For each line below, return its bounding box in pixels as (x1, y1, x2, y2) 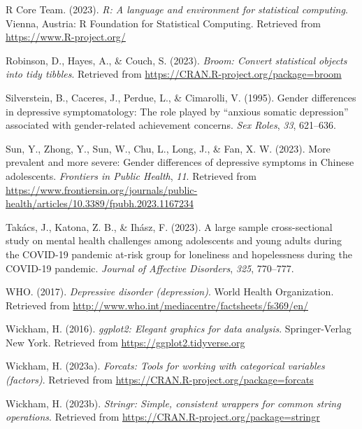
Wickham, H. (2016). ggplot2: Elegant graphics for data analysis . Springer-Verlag (6, 321, 352, 336)
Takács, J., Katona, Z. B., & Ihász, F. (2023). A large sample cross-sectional (6, 219, 333, 234)
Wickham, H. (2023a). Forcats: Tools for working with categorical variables (6, 358, 325, 373)
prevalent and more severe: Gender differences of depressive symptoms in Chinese (6, 155, 354, 169)
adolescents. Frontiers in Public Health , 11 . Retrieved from (6, 168, 256, 183)
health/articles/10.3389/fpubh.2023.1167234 (6, 196, 194, 211)
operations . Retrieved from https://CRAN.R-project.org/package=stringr (6, 409, 320, 424)
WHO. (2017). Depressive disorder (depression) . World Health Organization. (6, 284, 334, 299)
